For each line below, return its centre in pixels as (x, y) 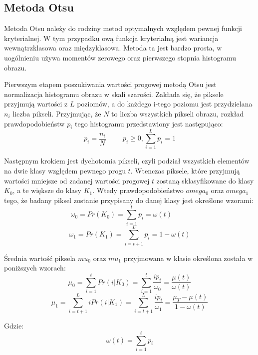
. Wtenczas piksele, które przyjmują (185, 171)
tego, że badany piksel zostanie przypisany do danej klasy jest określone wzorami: (129, 200)
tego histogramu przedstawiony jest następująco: (149, 123)
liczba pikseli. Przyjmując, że (57, 113)
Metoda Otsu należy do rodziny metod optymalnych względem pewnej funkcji (123, 28)
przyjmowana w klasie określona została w (188, 258)
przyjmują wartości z (36, 104)
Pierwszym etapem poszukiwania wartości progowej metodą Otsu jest (110, 84)
